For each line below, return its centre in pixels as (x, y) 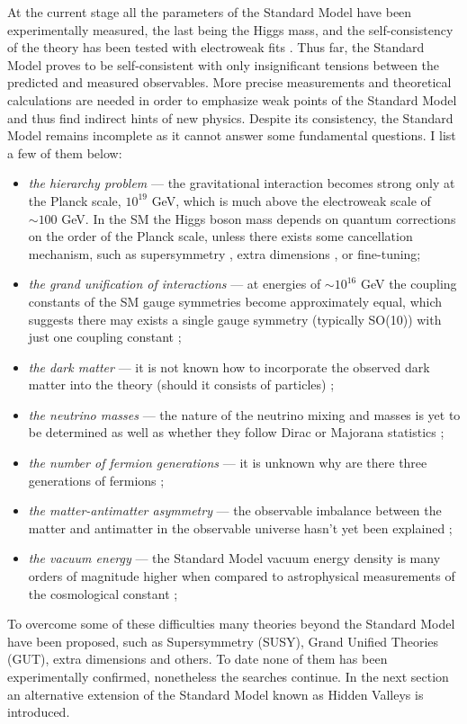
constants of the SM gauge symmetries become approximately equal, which (235, 301)
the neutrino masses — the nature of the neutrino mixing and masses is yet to (244, 414)
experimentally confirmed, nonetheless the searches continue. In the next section (228, 676)
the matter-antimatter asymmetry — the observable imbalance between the (235, 510)
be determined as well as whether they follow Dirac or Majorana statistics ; (236, 432)
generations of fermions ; (96, 480)
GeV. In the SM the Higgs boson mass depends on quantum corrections (259, 218)
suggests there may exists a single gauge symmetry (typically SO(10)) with (235, 319)
